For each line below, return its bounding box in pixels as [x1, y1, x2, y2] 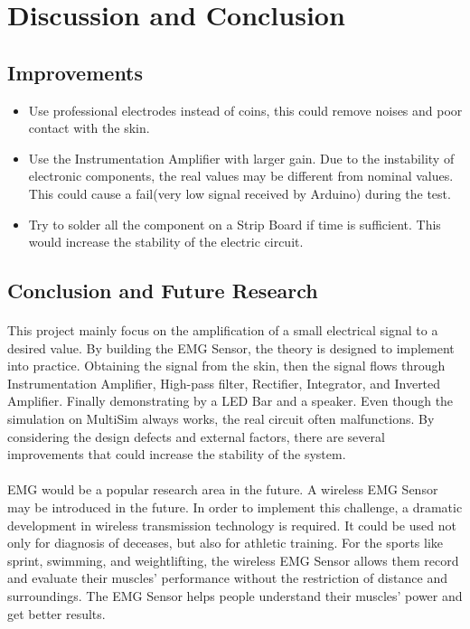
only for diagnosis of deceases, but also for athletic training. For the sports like [7, 533, 444, 552]
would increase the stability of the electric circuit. [28, 232, 304, 251]
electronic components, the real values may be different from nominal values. [28, 166, 454, 185]
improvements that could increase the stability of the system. [7, 445, 346, 464]
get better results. [7, 604, 106, 623]
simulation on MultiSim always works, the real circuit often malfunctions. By [7, 409, 435, 428]
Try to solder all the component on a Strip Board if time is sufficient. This [28, 214, 441, 233]
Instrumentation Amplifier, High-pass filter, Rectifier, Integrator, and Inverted [7, 373, 441, 392]
